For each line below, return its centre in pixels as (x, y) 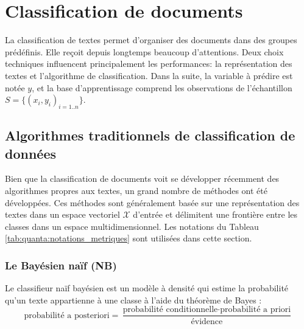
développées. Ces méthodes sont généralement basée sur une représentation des (152, 202)
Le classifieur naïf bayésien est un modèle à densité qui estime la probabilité (147, 288)
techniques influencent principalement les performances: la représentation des (149, 64)
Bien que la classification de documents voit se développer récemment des (142, 178)
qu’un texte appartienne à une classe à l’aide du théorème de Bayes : (133, 300)
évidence (207, 321)
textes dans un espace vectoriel (62, 214)
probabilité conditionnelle (170, 310)
